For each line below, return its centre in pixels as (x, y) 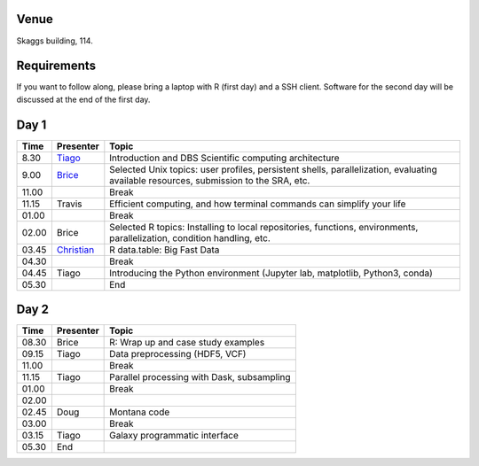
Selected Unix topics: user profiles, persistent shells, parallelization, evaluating (274, 169)
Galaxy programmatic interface (174, 436)
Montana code (140, 412)
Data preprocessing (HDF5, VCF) (178, 354)
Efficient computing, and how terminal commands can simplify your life (258, 204)
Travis (70, 204)
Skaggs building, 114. (55, 41)
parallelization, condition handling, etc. (190, 237)
